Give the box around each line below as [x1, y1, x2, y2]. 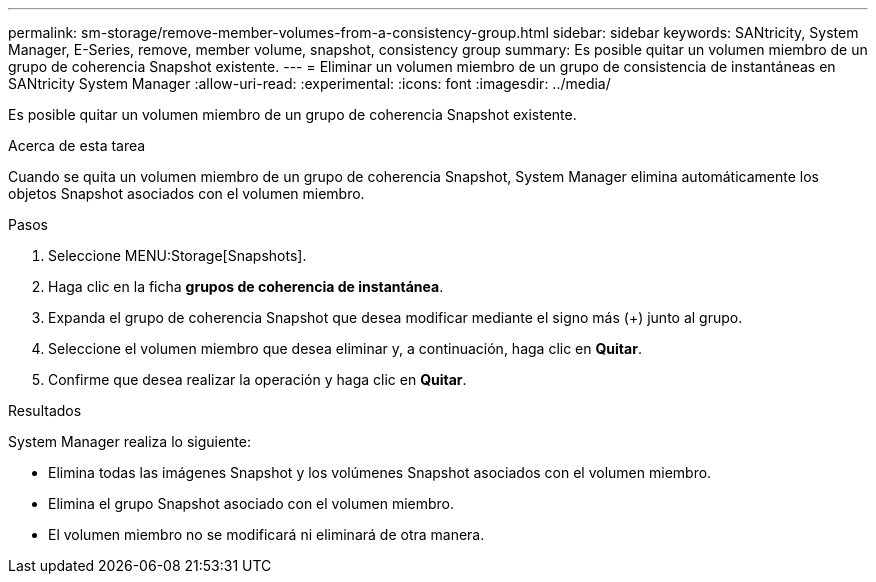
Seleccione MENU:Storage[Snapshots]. [48, 247, 307, 264]
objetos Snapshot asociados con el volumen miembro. [8, 185, 365, 202]
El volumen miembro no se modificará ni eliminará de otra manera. [48, 526, 485, 543]
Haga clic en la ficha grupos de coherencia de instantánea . [48, 278, 444, 295]
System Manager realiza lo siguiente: [8, 433, 251, 450]
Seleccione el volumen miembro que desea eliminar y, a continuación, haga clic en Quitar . [48, 340, 642, 357]
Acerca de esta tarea [8, 137, 146, 154]
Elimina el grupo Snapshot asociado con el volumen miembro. [48, 495, 455, 512]
